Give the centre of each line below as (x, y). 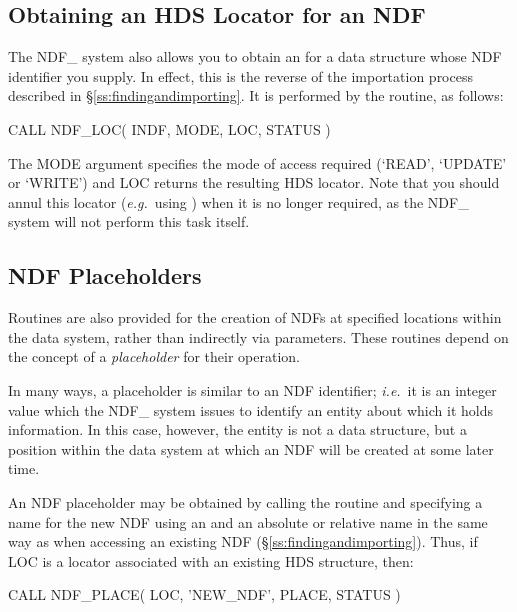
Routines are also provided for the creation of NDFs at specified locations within (255, 317)
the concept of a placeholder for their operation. (154, 356)
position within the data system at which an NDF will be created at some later (251, 448)
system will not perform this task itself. (129, 221)
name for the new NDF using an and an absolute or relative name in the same (248, 521)
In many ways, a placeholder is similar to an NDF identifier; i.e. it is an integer (252, 389)
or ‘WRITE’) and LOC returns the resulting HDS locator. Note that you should (254, 182)
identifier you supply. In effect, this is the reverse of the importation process (240, 75)
